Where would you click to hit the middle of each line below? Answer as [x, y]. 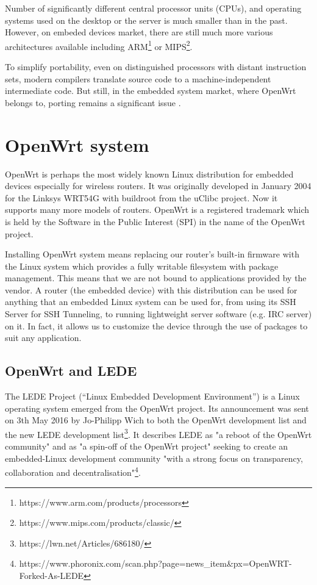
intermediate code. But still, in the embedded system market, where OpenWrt [151, 91]
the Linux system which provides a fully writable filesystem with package [142, 266]
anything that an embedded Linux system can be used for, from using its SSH [151, 302]
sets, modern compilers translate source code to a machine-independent [138, 78]
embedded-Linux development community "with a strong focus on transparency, [154, 458]
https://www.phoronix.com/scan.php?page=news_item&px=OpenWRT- [155, 563]
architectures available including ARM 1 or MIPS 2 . [99, 45]
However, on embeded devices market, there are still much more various [139, 32]
